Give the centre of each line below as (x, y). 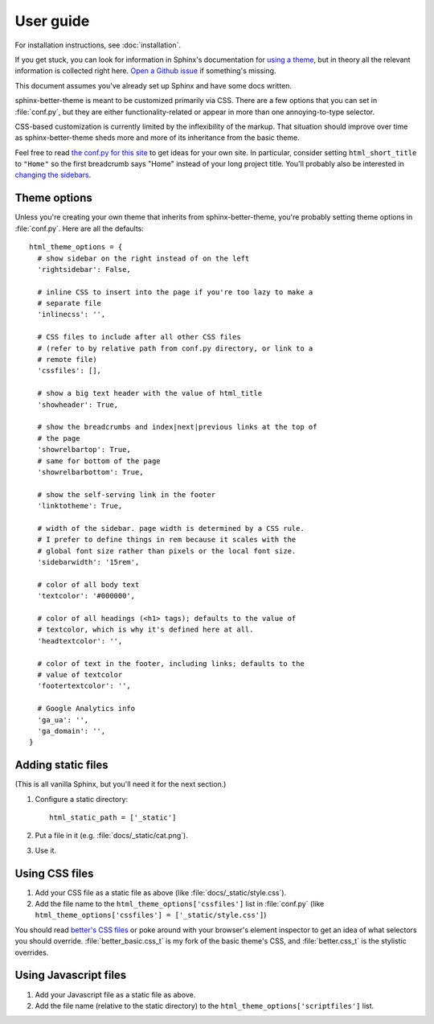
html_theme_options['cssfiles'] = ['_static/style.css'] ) (151, 915)
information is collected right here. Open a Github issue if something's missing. (145, 71)
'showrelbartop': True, (84, 450)
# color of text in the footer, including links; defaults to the (171, 663)
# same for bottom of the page (99, 461)
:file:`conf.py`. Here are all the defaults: (79, 228)
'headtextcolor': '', (80, 641)
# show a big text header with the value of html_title (150, 393)
